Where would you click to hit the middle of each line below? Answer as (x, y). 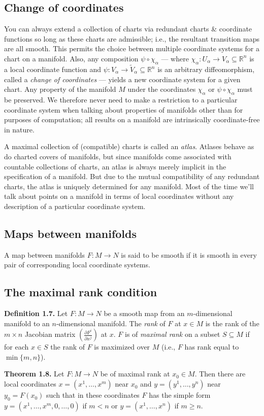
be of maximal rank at (135, 374)
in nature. (19, 129)
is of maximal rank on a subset (173, 334)
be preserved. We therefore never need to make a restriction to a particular (121, 99)
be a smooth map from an (144, 313)
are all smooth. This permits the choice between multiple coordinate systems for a (132, 48)
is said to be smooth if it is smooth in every (189, 254)
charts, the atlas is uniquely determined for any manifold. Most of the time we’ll (129, 186)
